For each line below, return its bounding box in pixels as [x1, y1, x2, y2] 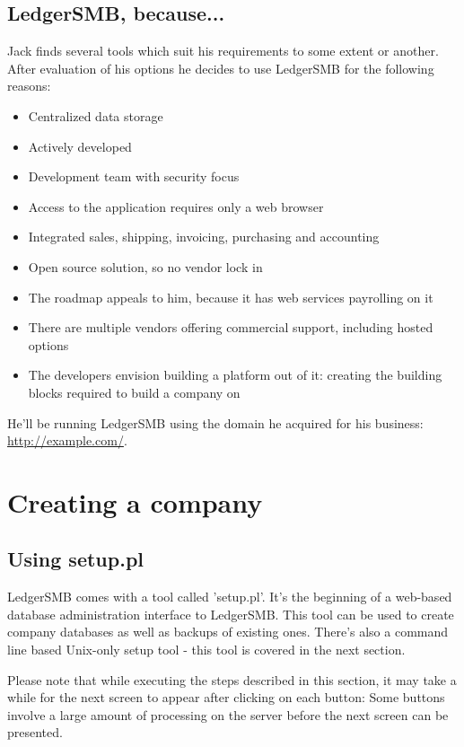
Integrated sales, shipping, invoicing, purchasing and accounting [28, 227, 380, 246]
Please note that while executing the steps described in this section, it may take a [7, 670, 457, 689]
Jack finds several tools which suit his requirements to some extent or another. [7, 41, 439, 60]
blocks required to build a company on [28, 382, 241, 401]
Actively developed [28, 136, 132, 155]
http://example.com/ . [7, 431, 127, 450]
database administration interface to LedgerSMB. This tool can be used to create [7, 604, 454, 623]
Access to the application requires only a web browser [28, 197, 324, 215]
